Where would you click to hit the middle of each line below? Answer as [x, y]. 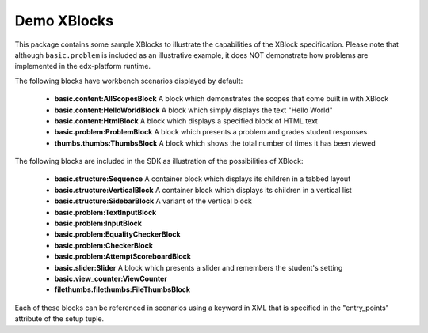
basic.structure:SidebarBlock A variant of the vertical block [153, 201]
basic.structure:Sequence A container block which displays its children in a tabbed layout [203, 179]
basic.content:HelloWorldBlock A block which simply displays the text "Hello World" [193, 110]
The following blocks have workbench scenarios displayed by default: [129, 81]
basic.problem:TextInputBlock [105, 212]
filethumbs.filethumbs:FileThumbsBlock [122, 289]
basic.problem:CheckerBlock [104, 245]
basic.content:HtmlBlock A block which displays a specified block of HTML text [186, 121]
